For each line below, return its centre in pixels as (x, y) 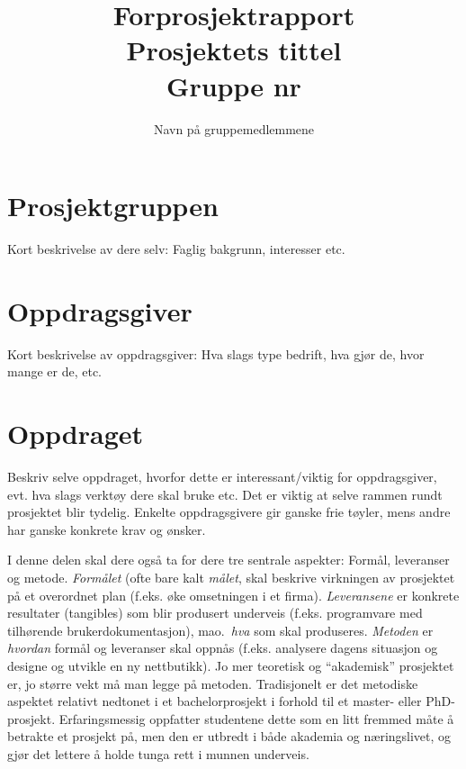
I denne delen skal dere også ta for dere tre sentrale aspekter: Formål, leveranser (229, 560)
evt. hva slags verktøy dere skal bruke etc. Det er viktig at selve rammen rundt (225, 494)
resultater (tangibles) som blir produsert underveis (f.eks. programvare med (215, 613)
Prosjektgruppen (113, 206)
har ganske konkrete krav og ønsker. (107, 529)
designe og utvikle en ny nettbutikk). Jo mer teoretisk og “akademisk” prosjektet (231, 665)
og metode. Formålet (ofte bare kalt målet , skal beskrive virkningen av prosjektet (231, 578)
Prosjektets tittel (234, 50)
